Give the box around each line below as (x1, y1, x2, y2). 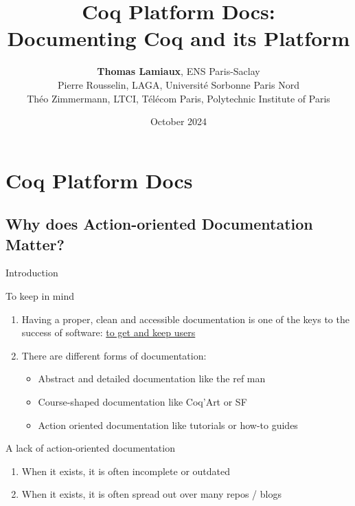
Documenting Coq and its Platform (7, 24, 350, 52)
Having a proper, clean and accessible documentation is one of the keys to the (21, 311, 350, 326)
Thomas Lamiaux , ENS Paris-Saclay (97, 64, 260, 78)
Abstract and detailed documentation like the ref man (38, 371, 266, 386)
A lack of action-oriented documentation (5, 441, 175, 455)
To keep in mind (5, 289, 74, 303)
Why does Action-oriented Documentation (5, 213, 313, 234)
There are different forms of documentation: (21, 348, 207, 362)
